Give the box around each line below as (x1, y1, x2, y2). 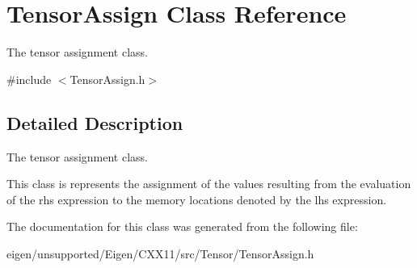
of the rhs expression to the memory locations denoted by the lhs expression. (6, 191, 387, 207)
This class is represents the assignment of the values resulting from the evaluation (6, 175, 411, 192)
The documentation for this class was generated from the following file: (6, 218, 358, 235)
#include (6, 70, 52, 87)
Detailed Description (6, 110, 183, 135)
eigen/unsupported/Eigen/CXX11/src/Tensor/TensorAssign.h (6, 245, 314, 262)
